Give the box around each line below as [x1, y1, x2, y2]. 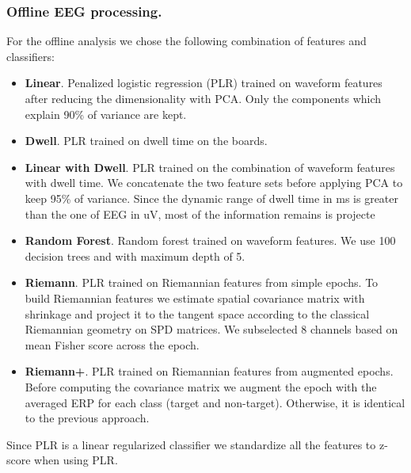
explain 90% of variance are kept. [25, 105, 187, 122]
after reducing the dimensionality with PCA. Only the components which [25, 90, 382, 106]
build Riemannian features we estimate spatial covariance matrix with [25, 289, 365, 306]
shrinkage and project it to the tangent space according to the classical [25, 305, 370, 322]
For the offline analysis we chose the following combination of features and [6, 32, 367, 49]
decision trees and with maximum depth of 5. [25, 247, 245, 264]
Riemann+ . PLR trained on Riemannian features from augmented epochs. [25, 363, 394, 380]
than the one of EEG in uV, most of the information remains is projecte [25, 205, 375, 222]
